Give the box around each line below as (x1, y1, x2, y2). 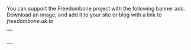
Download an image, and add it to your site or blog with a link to (7, 11, 162, 18)
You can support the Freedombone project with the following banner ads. (7, 5, 185, 12)
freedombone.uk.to (7, 18, 54, 24)
